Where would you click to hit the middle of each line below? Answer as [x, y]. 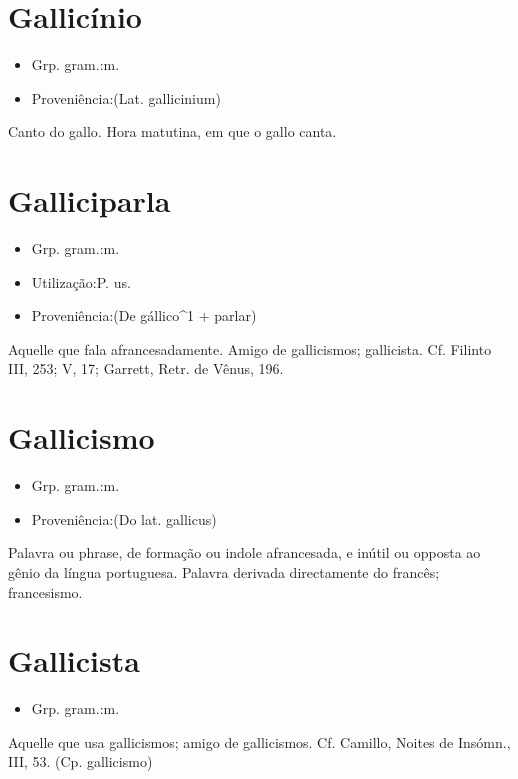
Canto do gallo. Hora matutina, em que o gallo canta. [172, 131]
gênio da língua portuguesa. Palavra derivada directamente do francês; [224, 571]
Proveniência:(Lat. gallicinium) [126, 97]
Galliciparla [89, 200]
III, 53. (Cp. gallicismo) [80, 761]
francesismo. [45, 591]
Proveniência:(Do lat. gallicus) [124, 518]
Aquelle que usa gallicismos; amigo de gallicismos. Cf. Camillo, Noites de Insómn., [259, 741]
